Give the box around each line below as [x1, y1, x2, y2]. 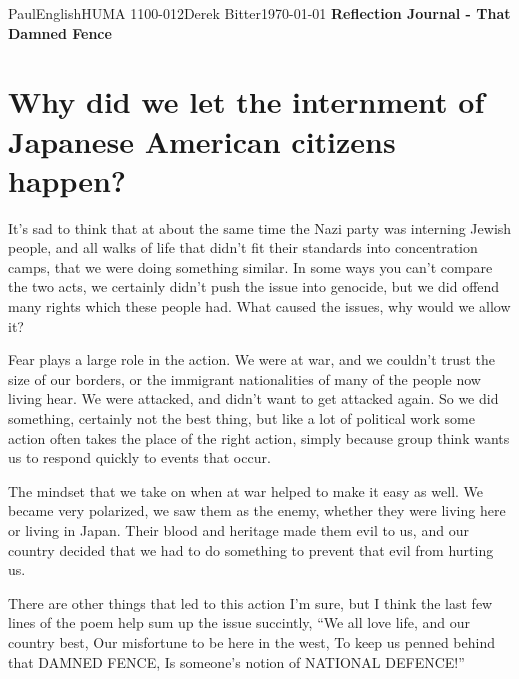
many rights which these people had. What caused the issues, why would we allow [8, 296, 511, 317]
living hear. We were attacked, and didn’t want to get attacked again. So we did [8, 388, 499, 409]
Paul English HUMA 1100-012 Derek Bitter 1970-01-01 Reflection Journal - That [8, 3, 511, 23]
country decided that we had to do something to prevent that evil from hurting [8, 539, 494, 560]
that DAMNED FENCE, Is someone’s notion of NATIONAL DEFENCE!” [8, 651, 465, 672]
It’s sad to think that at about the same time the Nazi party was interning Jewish [8, 217, 512, 238]
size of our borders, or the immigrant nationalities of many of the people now [8, 368, 481, 389]
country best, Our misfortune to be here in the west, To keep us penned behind [8, 631, 495, 652]
